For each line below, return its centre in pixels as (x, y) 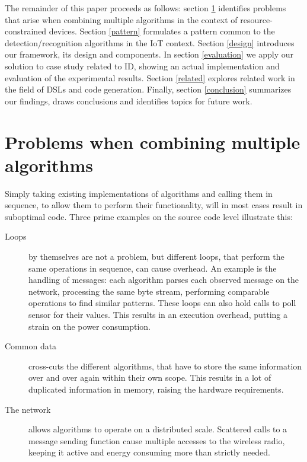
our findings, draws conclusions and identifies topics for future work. (129, 101)
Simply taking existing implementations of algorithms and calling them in (139, 193)
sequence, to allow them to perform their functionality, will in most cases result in (154, 205)
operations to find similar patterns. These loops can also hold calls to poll (162, 303)
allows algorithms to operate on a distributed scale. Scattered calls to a (158, 429)
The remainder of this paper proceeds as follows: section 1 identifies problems (145, 8)
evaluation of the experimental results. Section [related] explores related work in (150, 77)
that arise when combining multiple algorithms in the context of (121, 19)
